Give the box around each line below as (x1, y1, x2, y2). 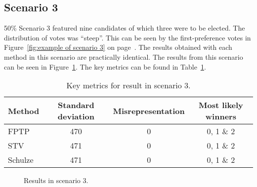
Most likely (198, 99, 243, 111)
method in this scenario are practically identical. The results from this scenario (4, 51, 243, 62)
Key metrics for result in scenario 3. (66, 79, 191, 91)
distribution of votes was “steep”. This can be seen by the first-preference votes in (4, 32, 251, 42)
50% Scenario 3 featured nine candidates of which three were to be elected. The (4, 23, 245, 33)
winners (205, 111, 236, 122)
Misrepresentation (113, 105, 185, 116)
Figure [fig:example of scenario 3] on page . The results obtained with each (4, 42, 232, 52)
